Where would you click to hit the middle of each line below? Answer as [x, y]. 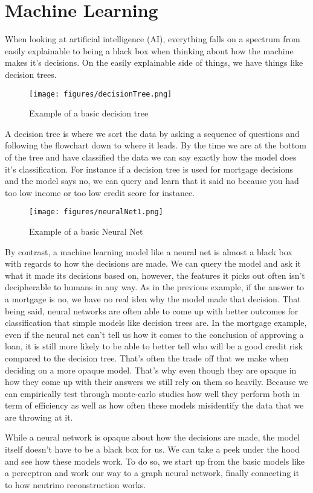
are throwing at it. [39, 417]
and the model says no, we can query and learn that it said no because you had [152, 181]
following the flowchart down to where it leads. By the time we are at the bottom [156, 145]
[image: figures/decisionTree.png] [101, 94]
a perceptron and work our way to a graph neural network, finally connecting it [152, 473]
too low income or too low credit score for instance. [100, 192]
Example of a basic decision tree [89, 113]
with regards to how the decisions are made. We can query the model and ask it [153, 263]
